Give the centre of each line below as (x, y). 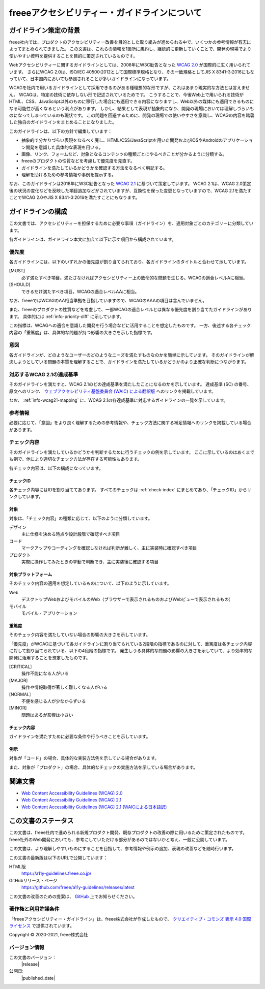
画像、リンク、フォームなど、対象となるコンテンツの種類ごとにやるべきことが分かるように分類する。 (124, 154)
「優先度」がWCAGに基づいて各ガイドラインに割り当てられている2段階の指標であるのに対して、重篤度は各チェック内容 (131, 644)
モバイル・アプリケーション (49, 613)
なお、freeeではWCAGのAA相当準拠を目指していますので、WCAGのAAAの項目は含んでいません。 (108, 301)
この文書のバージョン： (33, 957)
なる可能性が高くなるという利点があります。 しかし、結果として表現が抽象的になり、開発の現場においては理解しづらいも (132, 108)
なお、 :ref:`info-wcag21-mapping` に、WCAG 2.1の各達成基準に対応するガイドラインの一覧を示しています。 (119, 400)
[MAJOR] (18, 680)
